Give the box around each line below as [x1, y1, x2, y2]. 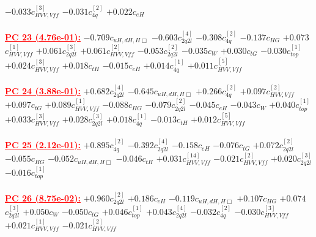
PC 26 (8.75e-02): [5, 191, 81, 204]
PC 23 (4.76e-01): [5, 30, 81, 43]
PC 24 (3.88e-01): [5, 84, 81, 97]
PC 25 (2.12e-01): [5, 138, 81, 151]
